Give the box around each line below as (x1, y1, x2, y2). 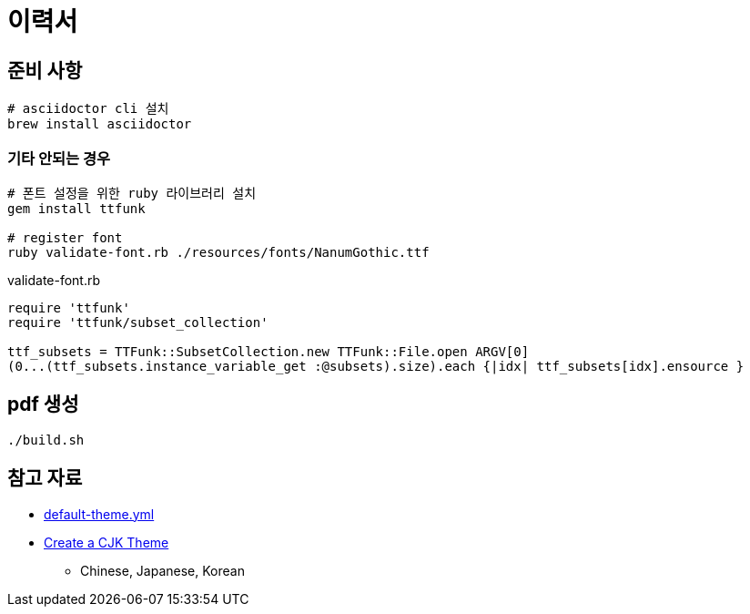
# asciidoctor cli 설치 (7, 101, 169, 117)
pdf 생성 (7, 393, 79, 416)
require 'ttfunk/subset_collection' (7, 314, 269, 330)
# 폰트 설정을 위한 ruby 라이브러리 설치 (7, 185, 257, 200)
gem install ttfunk (7, 200, 146, 216)
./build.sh (7, 432, 85, 447)
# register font (7, 230, 123, 245)
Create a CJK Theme (44, 534, 169, 550)
